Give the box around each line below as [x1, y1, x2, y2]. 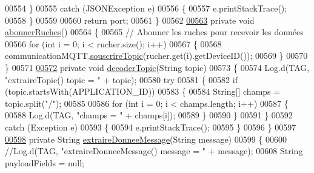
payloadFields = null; [5, 156, 84, 169]
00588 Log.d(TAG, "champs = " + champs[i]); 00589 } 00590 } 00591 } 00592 [5, 109, 293, 121]
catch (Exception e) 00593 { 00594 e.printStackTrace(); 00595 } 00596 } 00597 [5, 120, 296, 133]
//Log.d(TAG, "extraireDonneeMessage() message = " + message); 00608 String [5, 144, 303, 157]
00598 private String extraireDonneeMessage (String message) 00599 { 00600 [5, 132, 287, 145]
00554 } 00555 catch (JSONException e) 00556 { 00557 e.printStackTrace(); [5, 2, 287, 14]
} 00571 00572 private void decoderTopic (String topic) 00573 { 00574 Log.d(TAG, [5, 61, 310, 73]
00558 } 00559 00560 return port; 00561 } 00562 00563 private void [5, 13, 255, 26]
